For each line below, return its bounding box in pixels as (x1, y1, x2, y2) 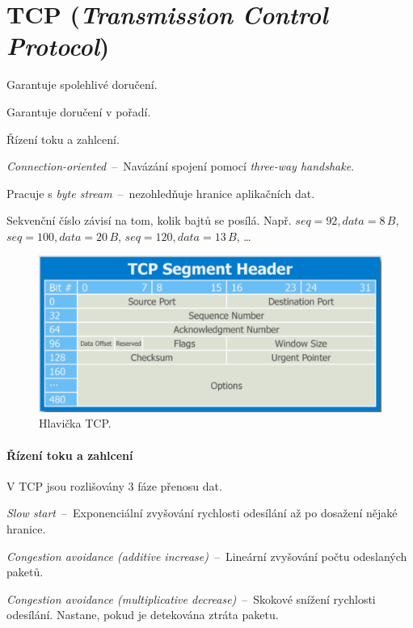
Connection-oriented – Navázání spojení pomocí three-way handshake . (6, 158, 355, 175)
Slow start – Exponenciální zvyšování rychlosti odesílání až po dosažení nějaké (6, 504, 398, 521)
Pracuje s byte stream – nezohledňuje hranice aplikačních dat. (6, 184, 315, 201)
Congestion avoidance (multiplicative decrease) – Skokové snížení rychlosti (6, 590, 376, 607)
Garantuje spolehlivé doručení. (6, 76, 158, 93)
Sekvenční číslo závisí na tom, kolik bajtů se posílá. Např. (6, 212, 292, 229)
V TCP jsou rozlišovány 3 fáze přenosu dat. (6, 477, 222, 494)
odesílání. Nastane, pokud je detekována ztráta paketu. (6, 606, 279, 623)
